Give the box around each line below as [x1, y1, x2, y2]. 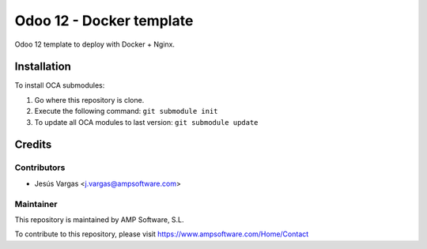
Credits [14, 138, 52, 152]
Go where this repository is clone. [34, 95, 145, 104]
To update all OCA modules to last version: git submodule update [34, 117, 259, 126]
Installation [14, 60, 71, 74]
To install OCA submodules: [14, 81, 105, 90]
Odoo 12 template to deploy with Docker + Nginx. [14, 40, 176, 49]
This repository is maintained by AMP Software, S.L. [14, 214, 185, 224]
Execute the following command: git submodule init [34, 107, 218, 116]
